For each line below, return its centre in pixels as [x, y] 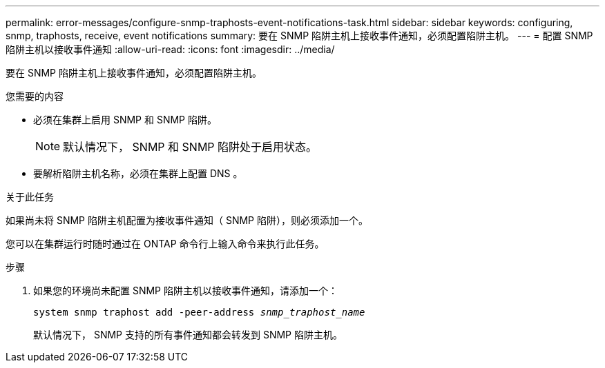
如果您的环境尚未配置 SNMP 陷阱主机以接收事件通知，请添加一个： [185, 290]
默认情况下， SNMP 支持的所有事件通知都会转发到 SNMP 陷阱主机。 [188, 335]
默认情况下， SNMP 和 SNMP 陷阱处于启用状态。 [190, 147]
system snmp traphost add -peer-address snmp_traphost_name [199, 312]
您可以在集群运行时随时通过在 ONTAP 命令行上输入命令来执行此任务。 [165, 244]
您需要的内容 [35, 96]
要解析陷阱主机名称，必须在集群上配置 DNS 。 [138, 173]
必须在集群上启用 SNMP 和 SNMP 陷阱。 [125, 120]
